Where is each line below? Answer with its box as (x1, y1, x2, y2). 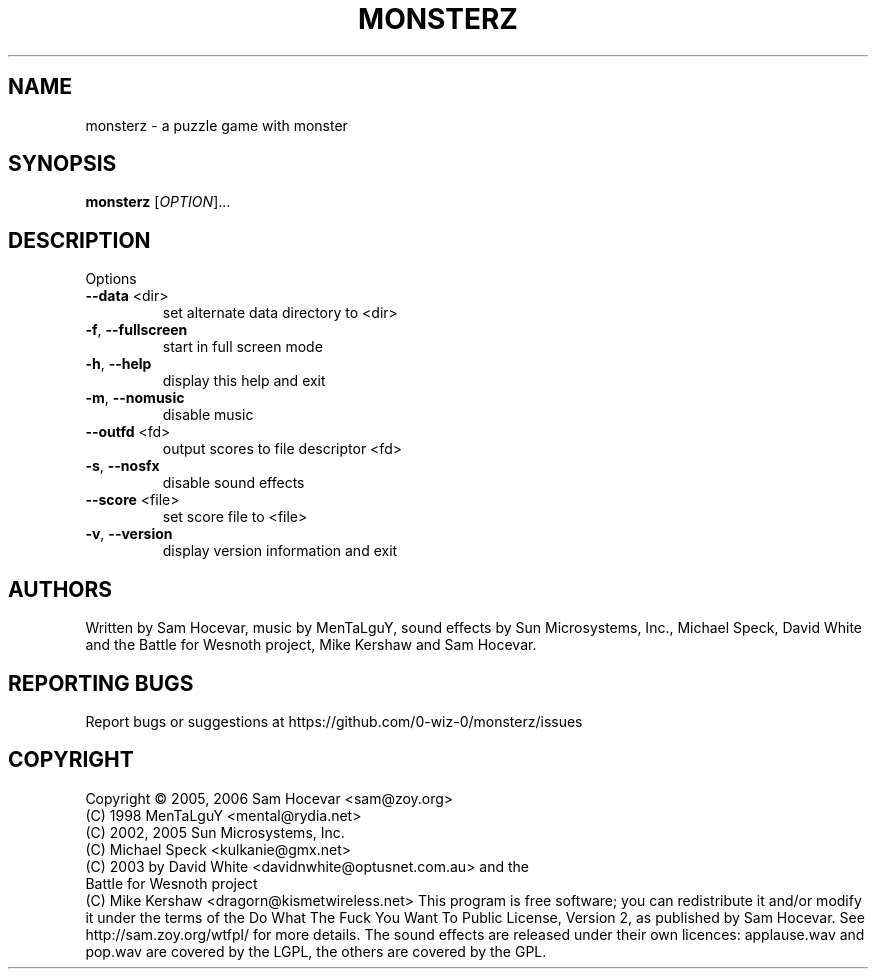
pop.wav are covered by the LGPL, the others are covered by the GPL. (85, 942, 547, 960)
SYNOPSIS (8, 151, 117, 177)
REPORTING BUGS (8, 670, 194, 696)
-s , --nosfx (85, 457, 160, 475)
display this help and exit (162, 372, 326, 390)
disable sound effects (162, 474, 305, 492)
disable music (162, 406, 254, 424)
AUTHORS (8, 576, 113, 602)
